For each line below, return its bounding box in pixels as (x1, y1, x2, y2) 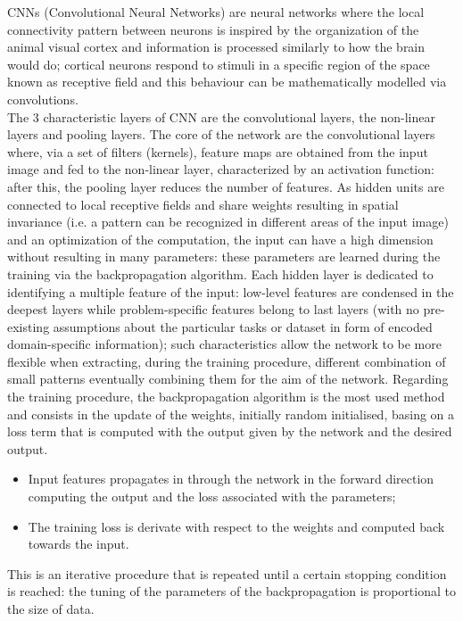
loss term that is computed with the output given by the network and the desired (7, 422, 452, 441)
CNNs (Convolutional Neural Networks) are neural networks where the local (7, 3, 425, 21)
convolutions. (7, 89, 79, 108)
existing (7, 317, 50, 335)
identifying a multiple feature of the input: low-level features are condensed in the (7, 282, 454, 301)
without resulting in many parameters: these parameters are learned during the (7, 247, 441, 266)
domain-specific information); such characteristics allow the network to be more (7, 335, 442, 353)
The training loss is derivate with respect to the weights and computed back (28, 517, 445, 535)
